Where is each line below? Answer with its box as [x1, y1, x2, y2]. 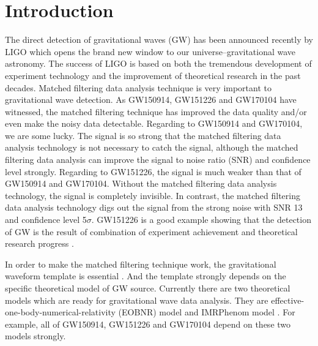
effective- [271, 293, 305, 306]
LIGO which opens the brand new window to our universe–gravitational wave [5, 45, 296, 58]
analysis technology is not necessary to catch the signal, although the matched [5, 141, 298, 154]
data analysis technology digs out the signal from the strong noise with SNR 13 [5, 201, 303, 214]
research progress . [5, 237, 74, 250]
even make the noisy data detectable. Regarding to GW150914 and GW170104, [5, 117, 303, 130]
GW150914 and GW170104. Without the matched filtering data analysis [5, 177, 277, 190]
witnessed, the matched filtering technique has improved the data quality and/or [5, 105, 307, 118]
